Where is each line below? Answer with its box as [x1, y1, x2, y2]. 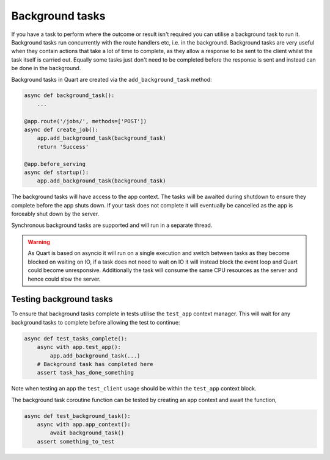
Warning [28, 238, 50, 245]
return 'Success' [37, 143, 89, 150]
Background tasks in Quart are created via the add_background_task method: [11, 76, 212, 83]
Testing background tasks [11, 294, 113, 304]
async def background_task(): [24, 92, 115, 99]
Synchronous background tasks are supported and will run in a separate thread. [11, 221, 213, 229]
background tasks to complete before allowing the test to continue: [11, 318, 180, 326]
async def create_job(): [24, 126, 99, 134]
